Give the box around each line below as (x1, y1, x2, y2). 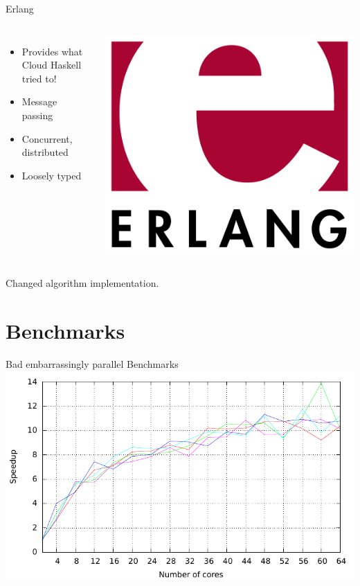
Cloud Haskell (21, 57, 82, 72)
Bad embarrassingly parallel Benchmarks (6, 357, 179, 371)
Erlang (6, 1, 34, 15)
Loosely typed (21, 168, 82, 182)
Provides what (21, 44, 83, 58)
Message (21, 94, 57, 109)
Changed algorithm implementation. (6, 276, 159, 290)
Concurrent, (21, 131, 73, 145)
